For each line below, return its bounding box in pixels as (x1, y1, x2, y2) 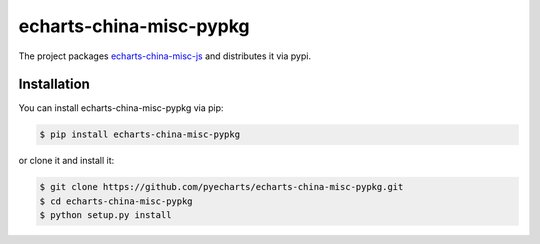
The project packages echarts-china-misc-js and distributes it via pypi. (18, 50, 312, 62)
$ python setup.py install (39, 210, 172, 221)
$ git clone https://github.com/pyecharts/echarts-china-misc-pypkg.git (39, 181, 404, 193)
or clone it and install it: (18, 155, 115, 167)
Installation (18, 76, 90, 93)
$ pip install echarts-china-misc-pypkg (39, 129, 240, 140)
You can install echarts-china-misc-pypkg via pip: (18, 102, 224, 114)
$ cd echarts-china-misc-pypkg (39, 195, 194, 207)
